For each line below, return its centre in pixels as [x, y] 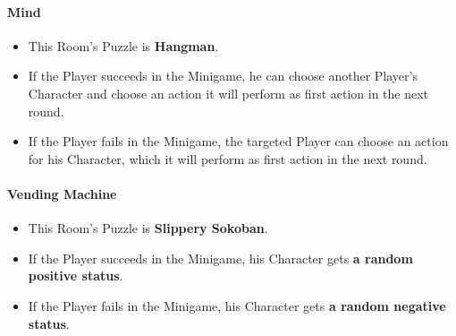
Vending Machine [62, 193]
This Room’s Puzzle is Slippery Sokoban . [148, 228]
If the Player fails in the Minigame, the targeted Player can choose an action [238, 141]
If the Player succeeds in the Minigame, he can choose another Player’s [223, 76]
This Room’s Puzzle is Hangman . [123, 45]
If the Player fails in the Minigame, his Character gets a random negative [237, 305]
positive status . [76, 276]
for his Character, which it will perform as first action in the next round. [228, 158]
